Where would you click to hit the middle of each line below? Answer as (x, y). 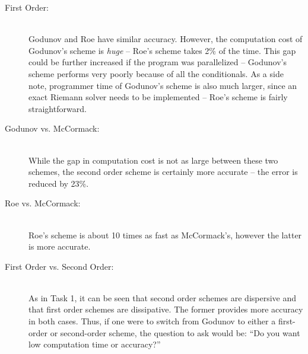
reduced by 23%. (59, 183)
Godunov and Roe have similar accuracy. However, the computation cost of (166, 39)
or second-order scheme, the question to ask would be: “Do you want (175, 332)
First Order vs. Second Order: (59, 266)
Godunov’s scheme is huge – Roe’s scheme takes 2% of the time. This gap (162, 50)
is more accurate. (60, 246)
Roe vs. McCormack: (43, 203)
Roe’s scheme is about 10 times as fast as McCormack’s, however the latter (165, 235)
